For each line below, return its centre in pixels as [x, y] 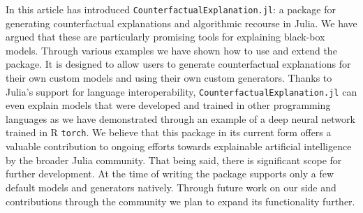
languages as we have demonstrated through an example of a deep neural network [180, 118]
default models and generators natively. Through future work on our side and [171, 187]
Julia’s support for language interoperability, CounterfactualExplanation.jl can [181, 91]
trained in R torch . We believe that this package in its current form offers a [169, 132]
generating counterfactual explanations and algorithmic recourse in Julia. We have [181, 23]
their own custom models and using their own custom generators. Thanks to [169, 78]
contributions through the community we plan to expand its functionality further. [180, 201]
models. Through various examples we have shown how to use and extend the [171, 50]
